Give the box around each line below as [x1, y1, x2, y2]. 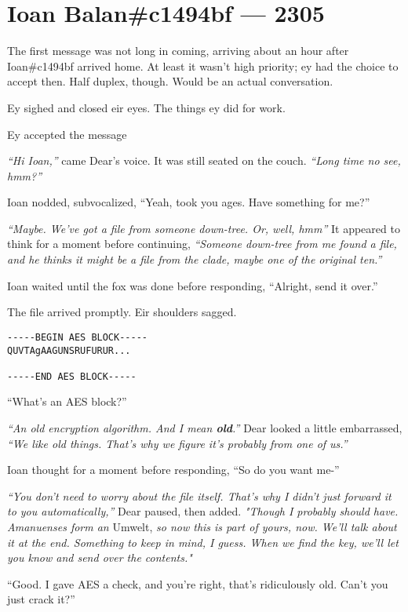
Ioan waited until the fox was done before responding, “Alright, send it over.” [7, 277, 378, 293]
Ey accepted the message [7, 126, 127, 142]
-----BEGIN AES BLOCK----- [7, 331, 148, 343]
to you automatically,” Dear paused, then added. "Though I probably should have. [7, 503, 399, 519]
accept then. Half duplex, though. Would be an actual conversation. [7, 73, 333, 89]
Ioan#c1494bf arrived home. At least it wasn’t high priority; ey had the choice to [7, 57, 399, 74]
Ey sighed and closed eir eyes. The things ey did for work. [7, 99, 286, 115]
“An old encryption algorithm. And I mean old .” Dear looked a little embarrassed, [7, 420, 403, 436]
